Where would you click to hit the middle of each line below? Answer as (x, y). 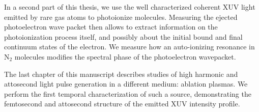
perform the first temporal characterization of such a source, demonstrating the (128, 93)
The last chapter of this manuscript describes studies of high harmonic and (121, 74)
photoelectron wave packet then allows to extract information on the (111, 27)
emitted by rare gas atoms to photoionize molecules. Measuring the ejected (121, 17)
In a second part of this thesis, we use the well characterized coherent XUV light (130, 7)
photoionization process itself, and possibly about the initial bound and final (123, 36)
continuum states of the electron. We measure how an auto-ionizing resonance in (129, 47)
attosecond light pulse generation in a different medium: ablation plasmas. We (126, 84)
